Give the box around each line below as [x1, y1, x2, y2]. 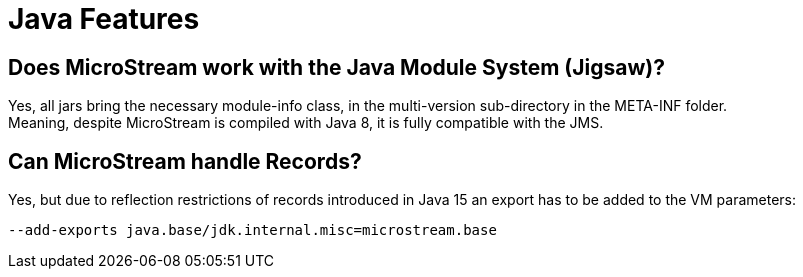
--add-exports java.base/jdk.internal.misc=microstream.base [8, 222, 497, 239]
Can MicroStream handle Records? [8, 148, 362, 174]
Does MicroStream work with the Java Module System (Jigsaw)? [8, 54, 665, 80]
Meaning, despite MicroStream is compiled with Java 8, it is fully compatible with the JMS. [8, 114, 604, 132]
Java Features [8, 2, 200, 36]
